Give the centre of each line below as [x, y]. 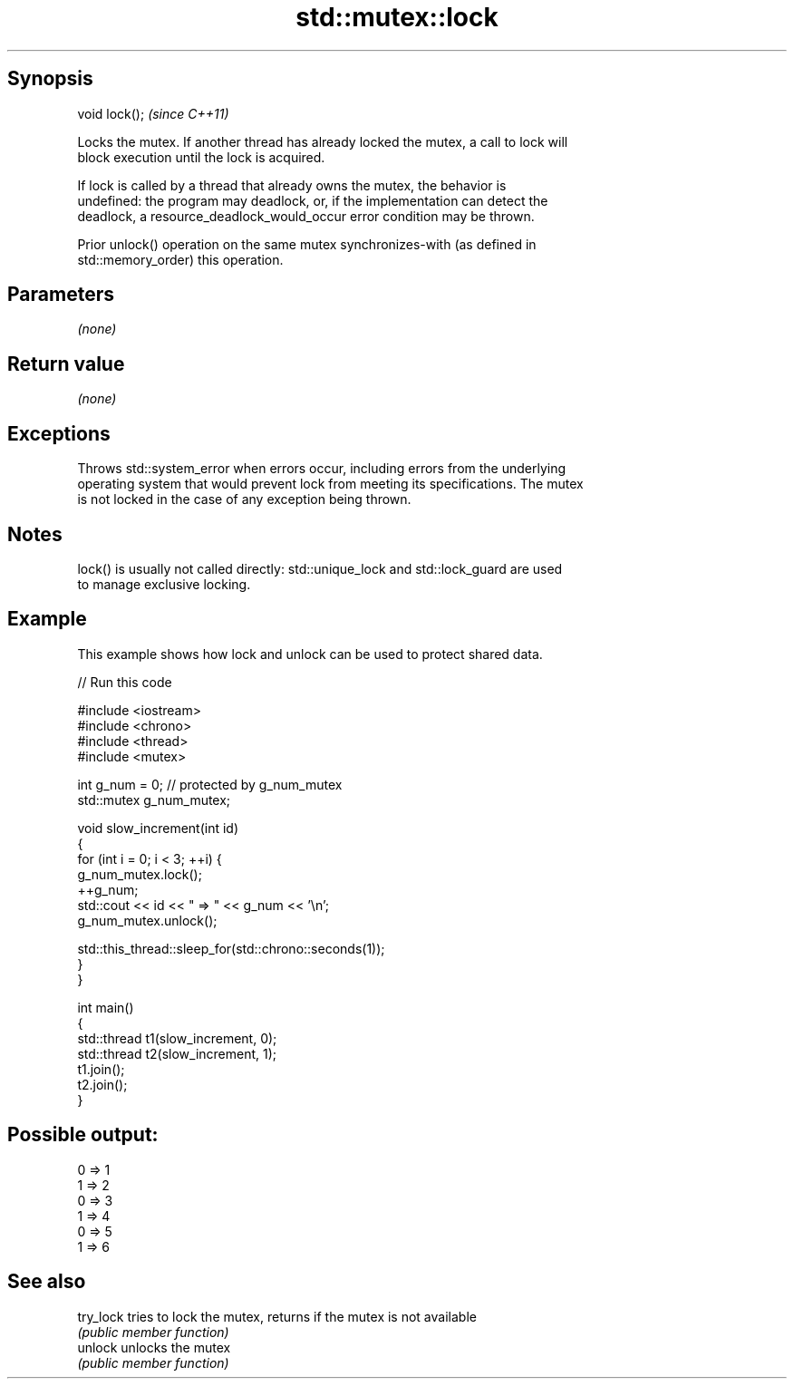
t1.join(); [101, 1069]
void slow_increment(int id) [158, 828]
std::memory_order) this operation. [180, 259]
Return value [66, 363]
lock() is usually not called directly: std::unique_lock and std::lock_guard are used [320, 568]
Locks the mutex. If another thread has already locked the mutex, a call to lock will [323, 141]
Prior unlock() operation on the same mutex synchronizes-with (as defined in [307, 244]
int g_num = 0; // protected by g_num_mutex [210, 784]
